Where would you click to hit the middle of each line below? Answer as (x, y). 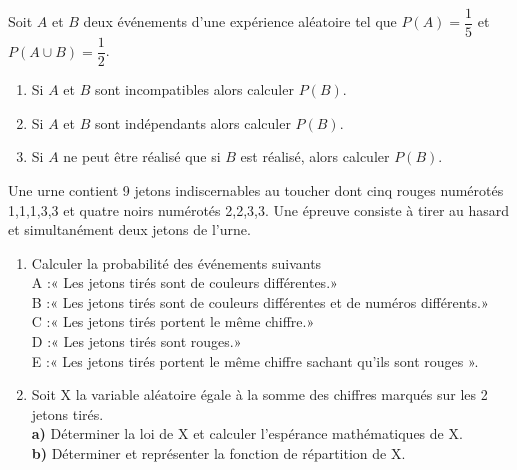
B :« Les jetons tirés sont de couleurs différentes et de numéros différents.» (260, 301)
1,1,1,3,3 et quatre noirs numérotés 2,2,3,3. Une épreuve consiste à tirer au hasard (259, 209)
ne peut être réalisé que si (142, 156)
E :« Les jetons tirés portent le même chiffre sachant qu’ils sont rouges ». (255, 360)
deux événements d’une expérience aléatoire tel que (240, 21)
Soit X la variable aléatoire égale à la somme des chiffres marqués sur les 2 (259, 394)
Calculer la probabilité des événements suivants (176, 262)
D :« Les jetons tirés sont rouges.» (136, 341)
